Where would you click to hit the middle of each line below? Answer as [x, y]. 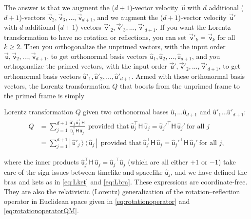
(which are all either [158, 162]
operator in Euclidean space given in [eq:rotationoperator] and [97, 201]
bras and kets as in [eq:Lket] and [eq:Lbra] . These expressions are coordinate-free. [126, 182]
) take [227, 162]
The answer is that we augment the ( [59, 7]
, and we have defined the [209, 172]
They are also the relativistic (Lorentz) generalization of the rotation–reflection [122, 191]
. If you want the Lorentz [193, 27]
